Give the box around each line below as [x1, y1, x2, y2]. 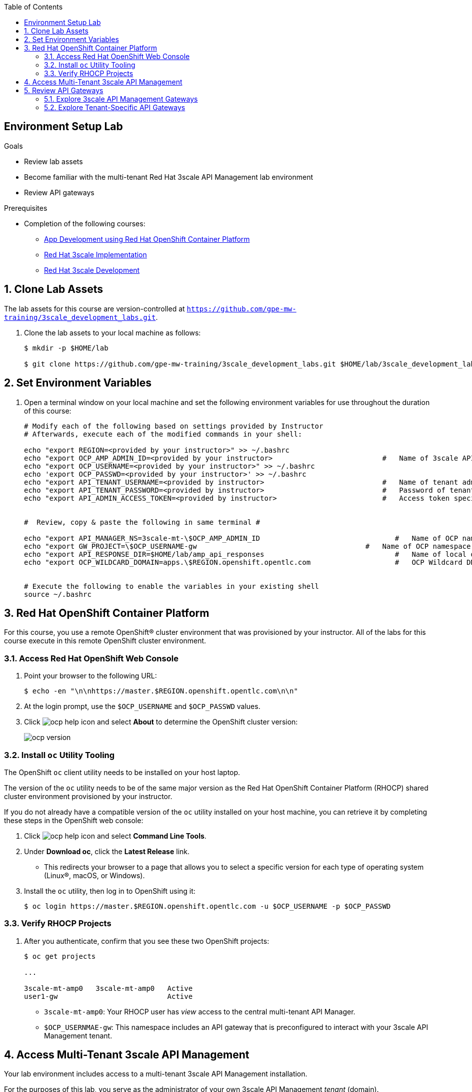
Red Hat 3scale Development [44, 265, 140, 274]
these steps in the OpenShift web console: [4, 816, 143, 825]
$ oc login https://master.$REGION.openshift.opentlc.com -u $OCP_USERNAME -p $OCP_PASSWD [24, 902, 391, 910]
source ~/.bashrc [24, 590, 91, 598]
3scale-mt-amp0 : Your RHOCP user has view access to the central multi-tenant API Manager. [44, 1007, 355, 1016]
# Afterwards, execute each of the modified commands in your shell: [24, 430, 302, 438]
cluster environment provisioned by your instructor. [4, 792, 172, 801]
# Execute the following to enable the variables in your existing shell [24, 582, 319, 590]
